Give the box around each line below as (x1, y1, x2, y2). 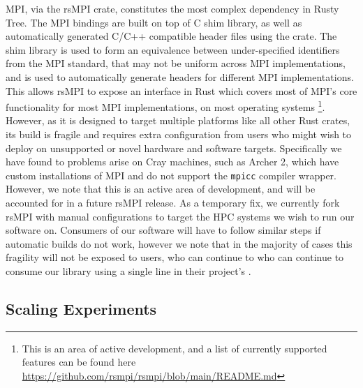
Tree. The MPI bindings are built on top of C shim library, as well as (6, 15, 302, 29)
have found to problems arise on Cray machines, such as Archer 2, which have (6, 154, 339, 169)
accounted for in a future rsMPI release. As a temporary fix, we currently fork (6, 195, 340, 210)
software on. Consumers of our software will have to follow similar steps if (6, 223, 321, 237)
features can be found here (22, 355, 136, 369)
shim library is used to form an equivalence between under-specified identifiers (6, 42, 340, 57)
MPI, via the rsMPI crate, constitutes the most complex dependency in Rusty (6, 1, 339, 15)
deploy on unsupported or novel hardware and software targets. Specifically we (6, 140, 342, 155)
